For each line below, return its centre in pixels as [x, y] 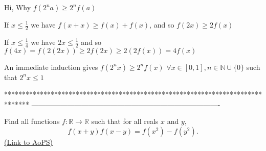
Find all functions [32, 121]
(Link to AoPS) [28, 142]
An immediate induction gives [51, 67]
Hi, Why [18, 7]
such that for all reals [125, 121]
